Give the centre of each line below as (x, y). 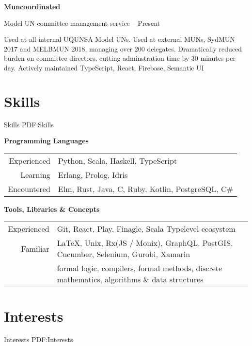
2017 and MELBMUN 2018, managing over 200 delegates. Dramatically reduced (123, 48)
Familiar (35, 248)
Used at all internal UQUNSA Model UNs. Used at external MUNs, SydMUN (119, 39)
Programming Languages (46, 141)
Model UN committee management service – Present (82, 23)
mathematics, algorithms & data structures (130, 279)
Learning (35, 174)
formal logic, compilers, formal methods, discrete (140, 268)
